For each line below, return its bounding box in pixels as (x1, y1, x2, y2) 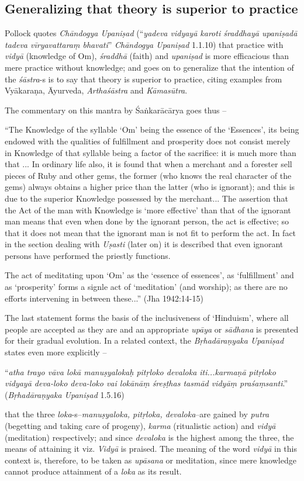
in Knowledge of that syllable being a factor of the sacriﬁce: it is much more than (5, 146, 296, 158)
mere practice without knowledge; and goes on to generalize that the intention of (5, 61, 294, 73)
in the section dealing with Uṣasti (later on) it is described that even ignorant (5, 238, 284, 250)
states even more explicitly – (5, 346, 107, 358)
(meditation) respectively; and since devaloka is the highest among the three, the (5, 431, 294, 443)
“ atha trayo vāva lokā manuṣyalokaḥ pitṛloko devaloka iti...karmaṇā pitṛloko (5, 365, 276, 378)
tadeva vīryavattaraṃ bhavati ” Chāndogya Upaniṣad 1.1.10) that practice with (5, 38, 284, 50)
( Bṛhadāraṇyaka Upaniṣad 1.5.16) (5, 388, 125, 400)
